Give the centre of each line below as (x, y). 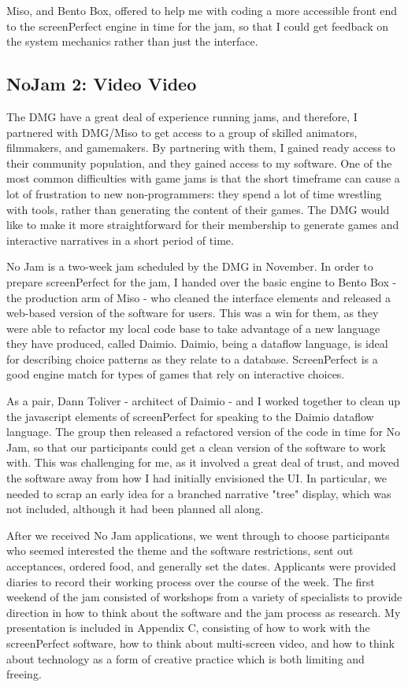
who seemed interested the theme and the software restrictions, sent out (180, 550)
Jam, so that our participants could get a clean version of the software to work (196, 447)
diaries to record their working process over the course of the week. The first (191, 581)
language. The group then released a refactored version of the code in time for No (204, 432)
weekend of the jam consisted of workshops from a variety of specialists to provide (204, 597)
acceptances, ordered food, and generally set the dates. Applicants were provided (201, 566)
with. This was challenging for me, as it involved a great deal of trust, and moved (203, 462)
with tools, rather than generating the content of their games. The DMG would (198, 209)
